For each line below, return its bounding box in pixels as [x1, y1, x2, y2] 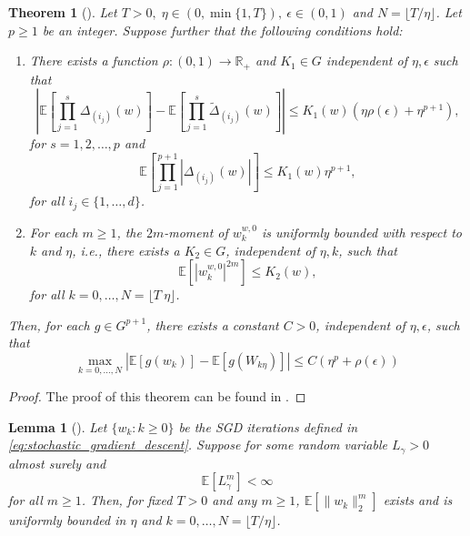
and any [212, 490, 257, 510]
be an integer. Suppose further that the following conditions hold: [42, 20, 403, 39]
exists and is [383, 490, 453, 510]
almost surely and [8, 453, 106, 472]
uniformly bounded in [8, 511, 126, 530]
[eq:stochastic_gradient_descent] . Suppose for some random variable [8, 435, 387, 454]
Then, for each [8, 315, 90, 334]
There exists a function [29, 51, 158, 70]
